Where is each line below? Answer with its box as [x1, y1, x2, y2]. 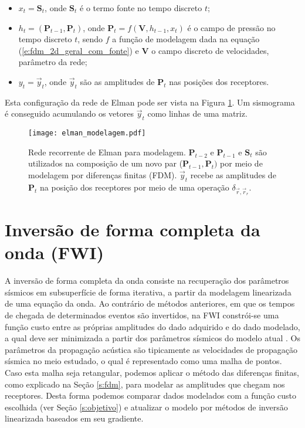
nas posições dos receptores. [169, 75, 269, 87]
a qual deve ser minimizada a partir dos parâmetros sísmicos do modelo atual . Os [5, 332, 300, 344]
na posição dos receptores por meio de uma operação [40, 181, 229, 193]
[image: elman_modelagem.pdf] [28, 129, 146, 138]
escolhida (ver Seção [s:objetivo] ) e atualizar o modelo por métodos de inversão [5, 400, 288, 413]
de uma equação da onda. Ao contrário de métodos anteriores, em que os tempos [5, 297, 295, 310]
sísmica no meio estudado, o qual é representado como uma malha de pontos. [5, 355, 282, 367]
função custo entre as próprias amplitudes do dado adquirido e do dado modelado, [5, 320, 300, 332]
